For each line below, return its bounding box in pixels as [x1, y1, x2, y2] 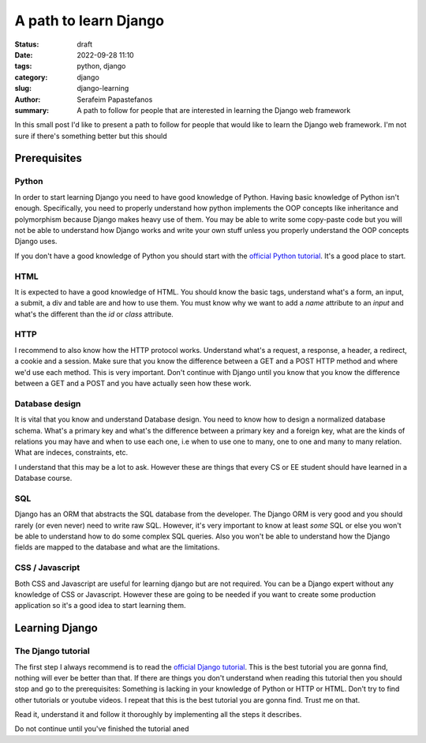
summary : [14, 105, 50, 114]
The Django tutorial [14, 646, 91, 657]
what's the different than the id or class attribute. [14, 309, 174, 319]
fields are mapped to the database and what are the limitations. [14, 542, 220, 552]
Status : [14, 39, 39, 49]
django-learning [77, 84, 129, 93]
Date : [14, 50, 33, 59]
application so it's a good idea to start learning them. [14, 601, 186, 610]
